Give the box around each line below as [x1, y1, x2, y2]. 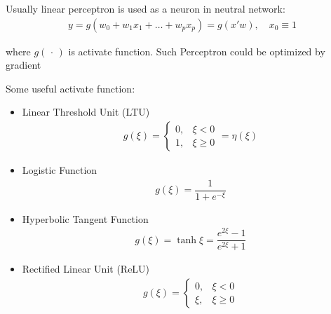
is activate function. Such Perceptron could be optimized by [68, 43, 325, 58]
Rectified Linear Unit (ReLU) [22, 261, 150, 276]
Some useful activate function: [6, 81, 135, 95]
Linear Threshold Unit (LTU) [22, 104, 150, 119]
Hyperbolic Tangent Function [22, 211, 149, 226]
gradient [6, 57, 41, 72]
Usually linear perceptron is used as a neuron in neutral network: [6, 1, 285, 15]
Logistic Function [22, 163, 97, 177]
